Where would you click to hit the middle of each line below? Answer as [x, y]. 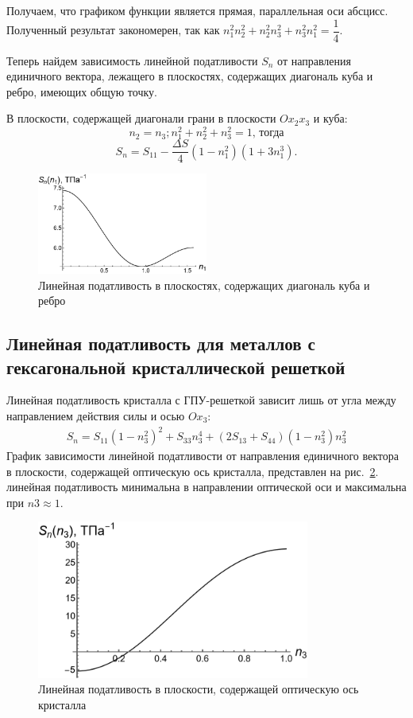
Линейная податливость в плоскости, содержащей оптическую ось [199, 689]
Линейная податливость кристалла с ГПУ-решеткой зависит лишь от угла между [201, 400]
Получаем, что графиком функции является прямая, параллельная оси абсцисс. [197, 10]
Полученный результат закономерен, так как [113, 30]
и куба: [330, 118]
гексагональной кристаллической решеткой [176, 367]
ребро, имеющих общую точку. [82, 91]
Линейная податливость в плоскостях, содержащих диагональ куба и [204, 285]
